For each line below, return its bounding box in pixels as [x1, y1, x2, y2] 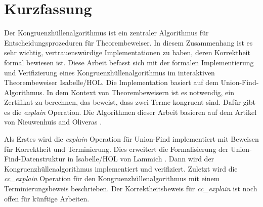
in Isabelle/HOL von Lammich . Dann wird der [67, 153, 214, 164]
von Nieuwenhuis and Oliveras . [4, 116, 102, 127]
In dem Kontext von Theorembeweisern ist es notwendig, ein [47, 87, 234, 97]
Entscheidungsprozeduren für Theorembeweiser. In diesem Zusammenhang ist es [4, 37, 253, 48]
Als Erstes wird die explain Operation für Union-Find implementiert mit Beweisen [4, 134, 259, 144]
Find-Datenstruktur [4, 153, 65, 164]
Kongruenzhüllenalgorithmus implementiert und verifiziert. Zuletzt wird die [4, 163, 238, 174]
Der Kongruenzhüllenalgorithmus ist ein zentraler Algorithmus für [4, 27, 209, 38]
